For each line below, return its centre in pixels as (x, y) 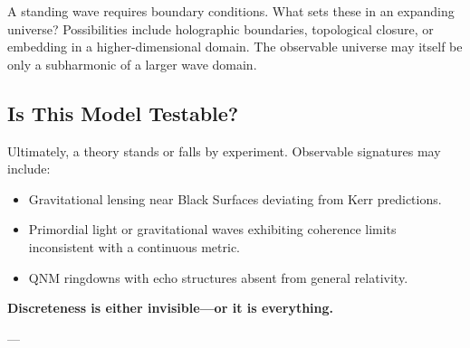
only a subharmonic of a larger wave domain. (132, 64)
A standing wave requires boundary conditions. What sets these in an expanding (231, 11)
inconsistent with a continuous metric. (134, 246)
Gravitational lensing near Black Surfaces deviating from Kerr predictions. (235, 198)
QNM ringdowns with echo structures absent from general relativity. (218, 277)
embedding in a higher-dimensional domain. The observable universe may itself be (235, 47)
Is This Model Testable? (123, 113)
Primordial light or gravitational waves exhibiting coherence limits (212, 229)
